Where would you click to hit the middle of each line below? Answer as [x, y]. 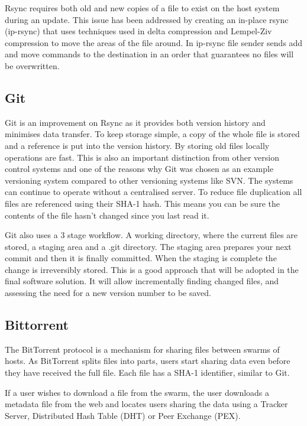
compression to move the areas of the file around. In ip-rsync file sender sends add [154, 42]
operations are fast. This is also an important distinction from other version [142, 157]
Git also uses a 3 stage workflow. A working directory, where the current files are [151, 235]
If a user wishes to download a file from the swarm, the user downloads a [137, 392]
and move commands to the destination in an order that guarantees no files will [149, 54]
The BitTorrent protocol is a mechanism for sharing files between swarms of [142, 349]
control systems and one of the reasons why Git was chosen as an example [139, 169]
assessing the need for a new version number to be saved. [108, 293]
